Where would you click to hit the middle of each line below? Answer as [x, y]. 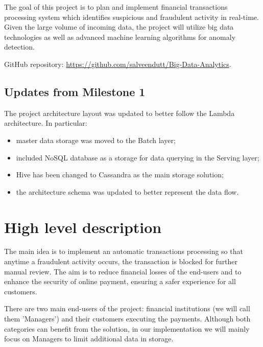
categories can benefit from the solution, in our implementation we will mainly [127, 328]
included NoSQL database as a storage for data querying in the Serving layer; [138, 157]
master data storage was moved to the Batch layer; [96, 140]
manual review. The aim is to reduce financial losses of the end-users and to [123, 271]
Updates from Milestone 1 [75, 91]
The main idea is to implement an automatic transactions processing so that [124, 251]
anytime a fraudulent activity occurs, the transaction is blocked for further [121, 261]
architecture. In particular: [46, 123]
